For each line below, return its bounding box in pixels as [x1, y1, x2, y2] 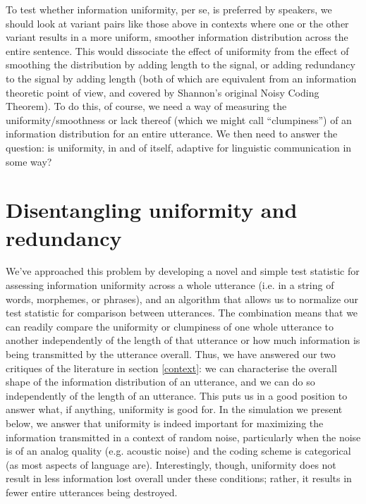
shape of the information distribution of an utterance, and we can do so [6, 374, 315, 389]
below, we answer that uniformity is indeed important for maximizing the [6, 415, 324, 430]
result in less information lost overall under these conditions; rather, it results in [6, 471, 352, 486]
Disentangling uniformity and [6, 195, 298, 224]
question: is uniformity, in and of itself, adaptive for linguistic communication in [6, 140, 352, 154]
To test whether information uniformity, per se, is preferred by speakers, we [6, 2, 332, 16]
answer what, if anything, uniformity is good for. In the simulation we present [6, 402, 343, 417]
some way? [6, 154, 52, 168]
